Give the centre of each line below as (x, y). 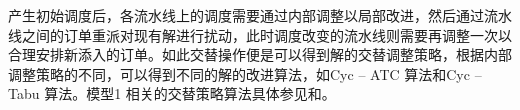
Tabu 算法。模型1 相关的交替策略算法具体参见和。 (172, 93)
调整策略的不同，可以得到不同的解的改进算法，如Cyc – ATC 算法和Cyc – (245, 73)
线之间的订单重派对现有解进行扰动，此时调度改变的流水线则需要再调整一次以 (260, 34)
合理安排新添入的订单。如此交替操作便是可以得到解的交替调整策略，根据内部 (260, 54)
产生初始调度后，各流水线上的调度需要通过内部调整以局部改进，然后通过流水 (260, 15)
